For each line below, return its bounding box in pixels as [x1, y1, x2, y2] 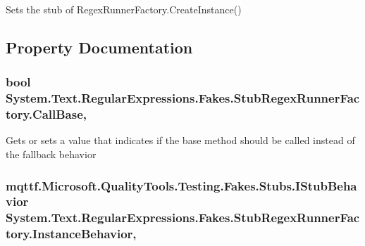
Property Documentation [6, 36, 193, 58]
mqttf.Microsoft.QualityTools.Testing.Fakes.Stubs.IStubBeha [6, 176, 357, 194]
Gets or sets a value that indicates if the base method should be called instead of [6, 133, 355, 148]
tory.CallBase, [6, 105, 87, 123]
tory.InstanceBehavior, [6, 225, 137, 242]
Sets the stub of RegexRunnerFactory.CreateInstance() [6, 2, 242, 16]
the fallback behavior [6, 147, 97, 162]
